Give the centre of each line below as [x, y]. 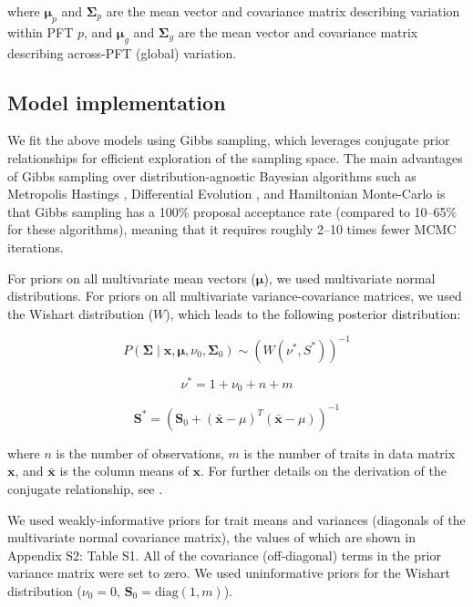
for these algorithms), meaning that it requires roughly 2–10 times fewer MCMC [232, 229]
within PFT [41, 31]
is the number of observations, [140, 453]
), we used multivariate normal [350, 278]
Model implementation [117, 102]
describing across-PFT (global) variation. [122, 52]
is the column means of [124, 471]
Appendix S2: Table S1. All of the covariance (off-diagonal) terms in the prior [224, 555]
